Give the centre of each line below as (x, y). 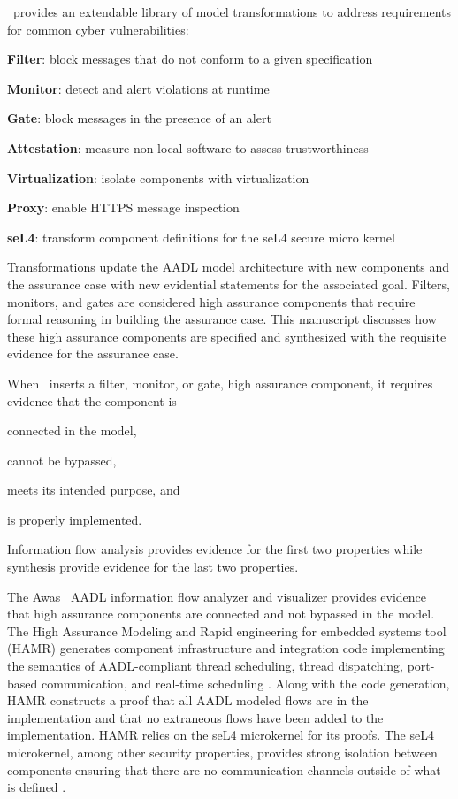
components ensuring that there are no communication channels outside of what (224, 769)
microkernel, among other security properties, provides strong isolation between (222, 752)
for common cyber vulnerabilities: (98, 29)
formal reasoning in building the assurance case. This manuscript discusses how (222, 319)
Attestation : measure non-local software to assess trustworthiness (188, 147)
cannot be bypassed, (62, 460)
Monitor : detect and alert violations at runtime (138, 88)
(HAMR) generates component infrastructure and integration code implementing (226, 648)
